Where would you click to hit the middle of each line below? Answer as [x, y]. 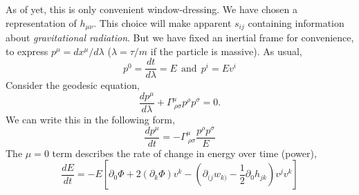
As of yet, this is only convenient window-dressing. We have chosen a [152, 9]
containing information [296, 22]
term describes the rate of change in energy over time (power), [184, 153]
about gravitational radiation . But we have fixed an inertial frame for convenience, [180, 38]
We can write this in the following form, [90, 120]
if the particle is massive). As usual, [226, 51]
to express [27, 51]
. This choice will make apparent [163, 22]
